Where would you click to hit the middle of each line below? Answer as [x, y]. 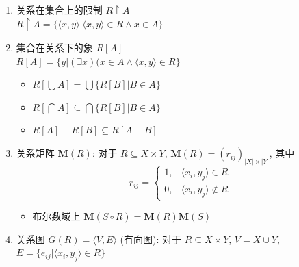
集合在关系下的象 [54, 48]
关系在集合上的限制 [59, 10]
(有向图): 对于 [151, 239]
